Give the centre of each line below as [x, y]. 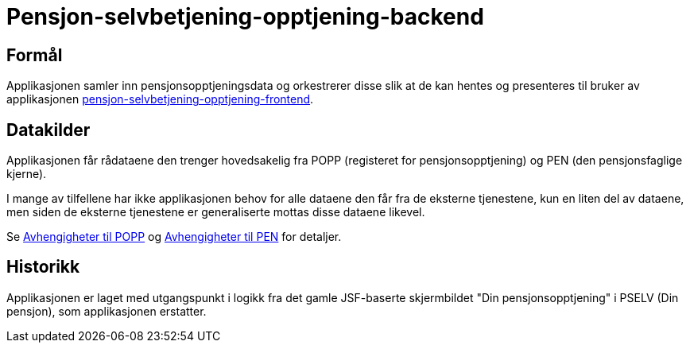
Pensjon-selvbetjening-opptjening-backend [245, 17]
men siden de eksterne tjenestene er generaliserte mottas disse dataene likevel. [216, 212]
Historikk [43, 267]
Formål [35, 55]
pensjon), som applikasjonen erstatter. [107, 311]
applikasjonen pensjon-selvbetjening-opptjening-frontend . [160, 99]
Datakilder [48, 130]
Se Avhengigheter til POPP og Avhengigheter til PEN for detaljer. [174, 237]
